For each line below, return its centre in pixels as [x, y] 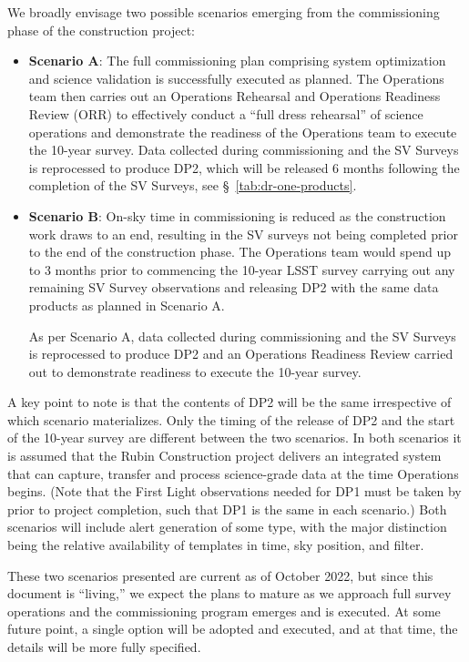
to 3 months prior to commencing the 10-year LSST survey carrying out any [242, 269]
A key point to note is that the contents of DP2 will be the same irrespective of [229, 402]
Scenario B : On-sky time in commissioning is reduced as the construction [237, 215]
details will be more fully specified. [104, 647]
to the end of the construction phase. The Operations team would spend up [240, 252]
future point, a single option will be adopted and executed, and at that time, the [233, 629]
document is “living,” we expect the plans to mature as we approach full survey [229, 593]
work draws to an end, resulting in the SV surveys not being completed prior [243, 234]
